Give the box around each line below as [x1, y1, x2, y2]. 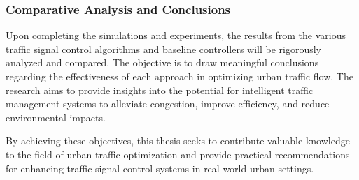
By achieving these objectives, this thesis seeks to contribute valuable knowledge [6, 133, 350, 148]
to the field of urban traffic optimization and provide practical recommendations [6, 147, 350, 161]
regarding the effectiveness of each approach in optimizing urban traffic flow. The [6, 69, 353, 83]
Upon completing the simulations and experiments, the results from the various [6, 28, 346, 43]
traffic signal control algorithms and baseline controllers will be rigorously [6, 41, 322, 56]
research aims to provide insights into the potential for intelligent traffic [6, 82, 314, 97]
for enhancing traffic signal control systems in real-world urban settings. [6, 160, 314, 175]
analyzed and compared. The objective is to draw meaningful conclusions [6, 55, 319, 70]
